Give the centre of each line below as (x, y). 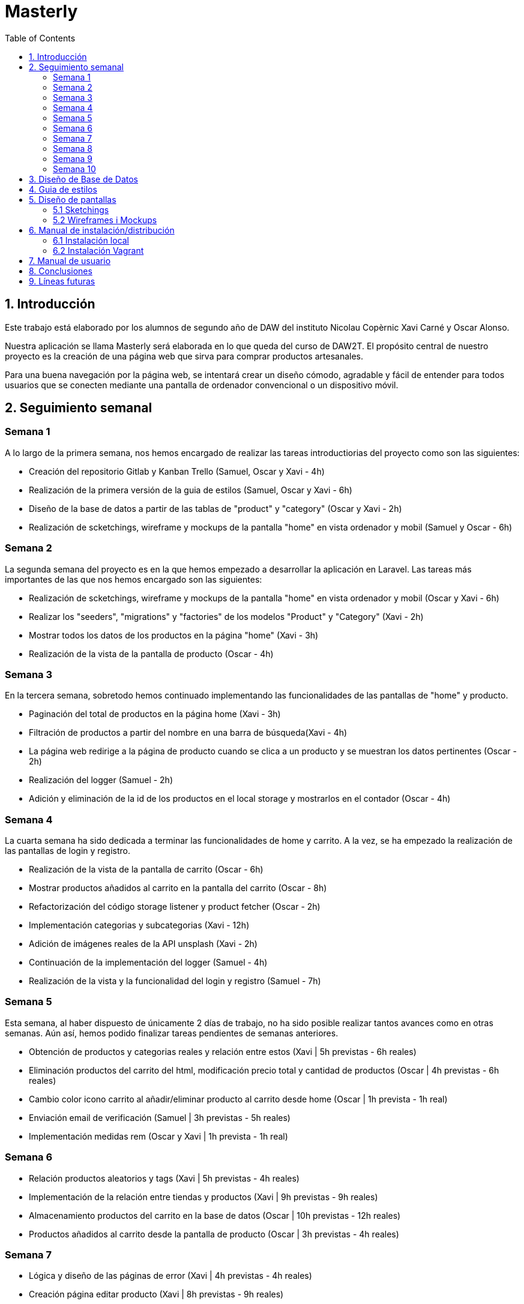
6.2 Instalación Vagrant (98, 250)
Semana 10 (74, 169)
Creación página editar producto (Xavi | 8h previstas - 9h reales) (156, 1294)
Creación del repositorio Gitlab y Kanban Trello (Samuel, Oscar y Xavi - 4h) (177, 471)
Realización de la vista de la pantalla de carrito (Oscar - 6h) (146, 870)
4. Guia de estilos (63, 189)
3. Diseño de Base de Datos (83, 179)
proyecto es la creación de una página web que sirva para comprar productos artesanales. (184, 356)
